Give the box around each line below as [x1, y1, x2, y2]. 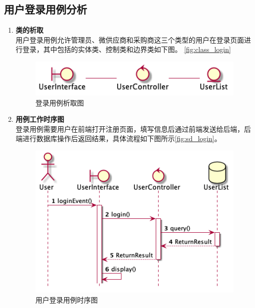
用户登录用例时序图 [35, 294, 98, 305]
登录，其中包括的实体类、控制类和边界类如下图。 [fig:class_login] [22, 44, 231, 54]
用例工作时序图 [15, 114, 64, 124]
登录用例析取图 [35, 97, 84, 107]
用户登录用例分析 [4, 1, 87, 17]
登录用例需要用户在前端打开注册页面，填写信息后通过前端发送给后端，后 [15, 123, 251, 134]
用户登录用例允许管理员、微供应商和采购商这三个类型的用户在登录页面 [15, 34, 244, 45]
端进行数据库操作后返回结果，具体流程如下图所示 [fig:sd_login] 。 [15, 133, 221, 144]
